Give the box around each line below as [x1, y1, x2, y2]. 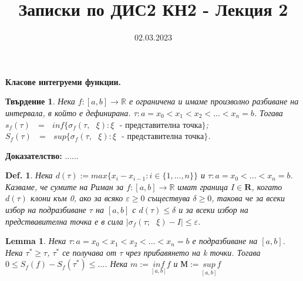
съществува [147, 192, 190, 204]
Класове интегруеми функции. [5, 75, 122, 87]
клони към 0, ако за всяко [30, 192, 123, 204]
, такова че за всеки [211, 192, 285, 204]
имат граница [177, 180, 228, 192]
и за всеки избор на [179, 204, 248, 216]
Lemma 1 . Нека [5, 235, 66, 247]
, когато [251, 180, 282, 192]
